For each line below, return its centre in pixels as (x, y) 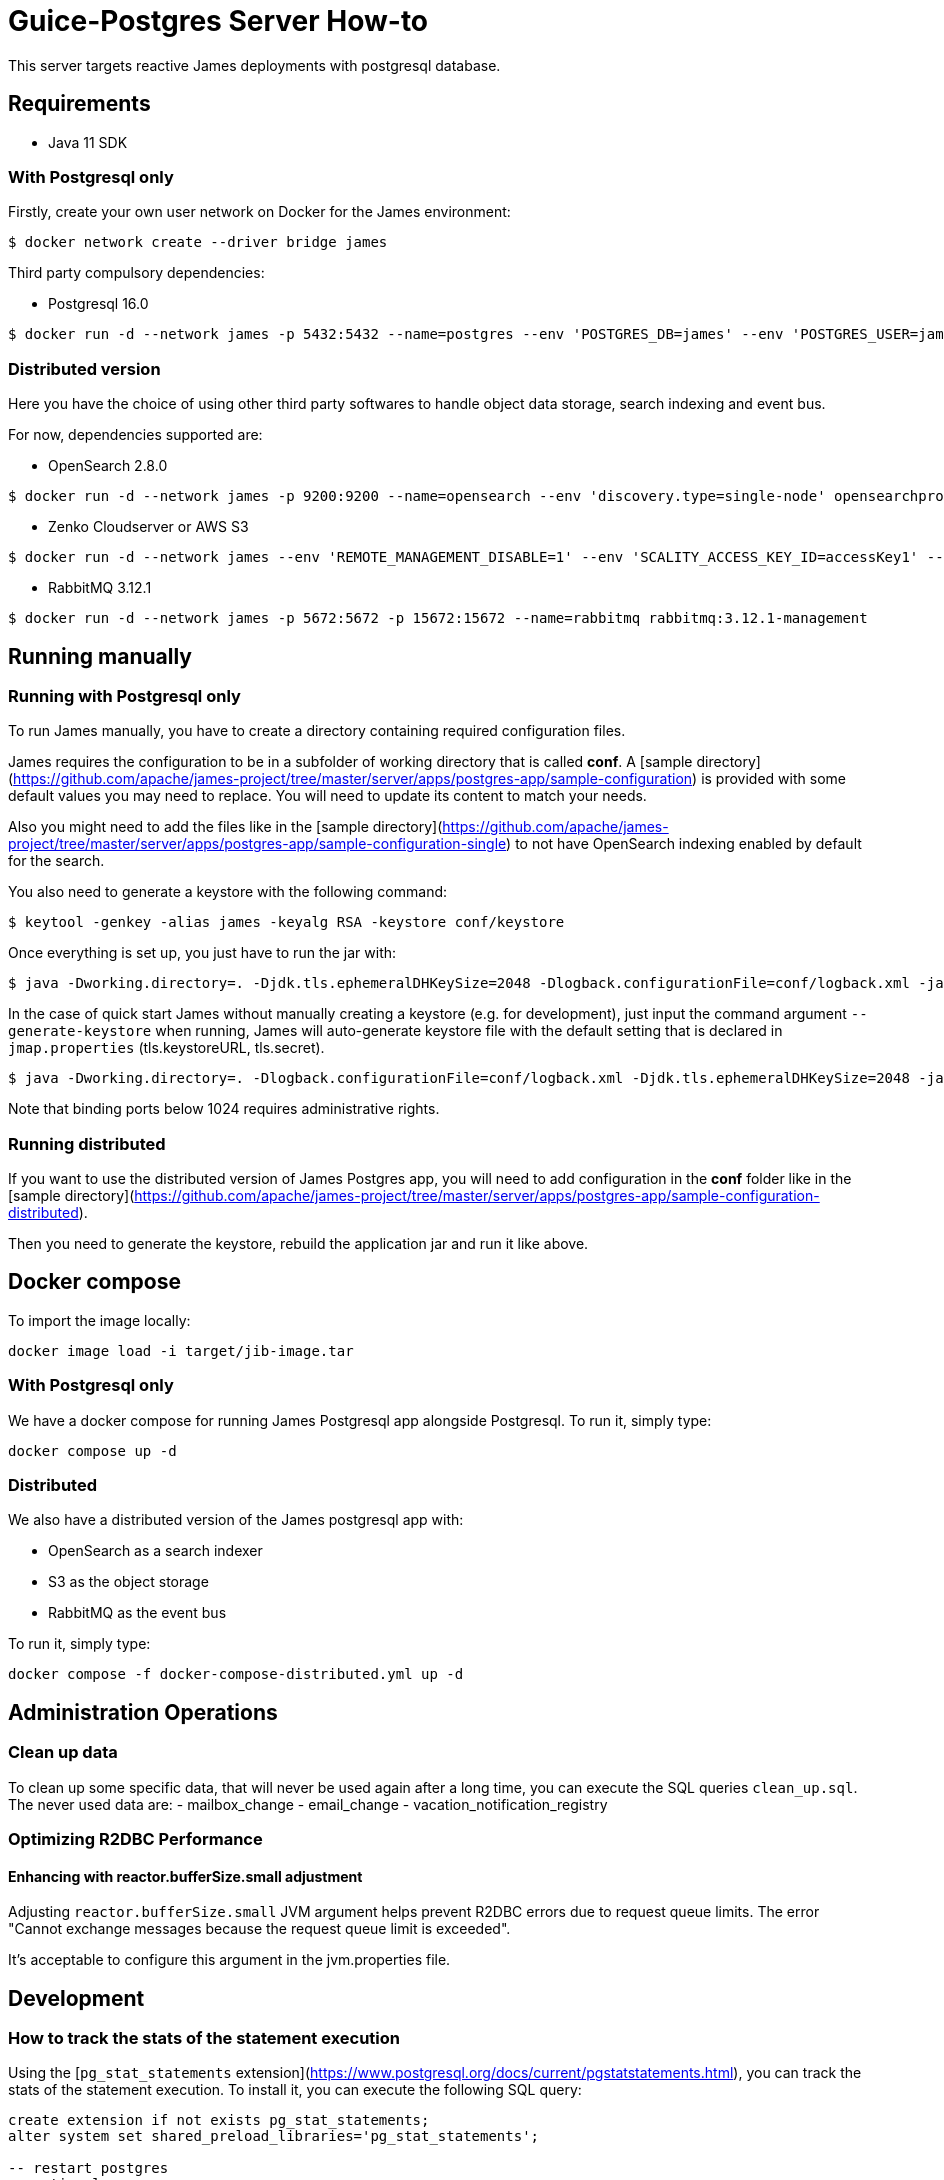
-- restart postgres (88, 2168)
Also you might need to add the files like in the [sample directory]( (225, 827)
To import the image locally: (99, 1320)
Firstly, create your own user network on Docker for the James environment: (259, 212)
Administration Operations (143, 1712)
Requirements (79, 104)
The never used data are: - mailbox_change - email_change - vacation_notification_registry (308, 1804)
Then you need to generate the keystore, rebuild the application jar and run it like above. (298, 1244)
